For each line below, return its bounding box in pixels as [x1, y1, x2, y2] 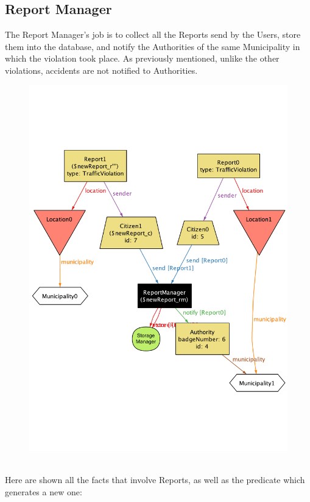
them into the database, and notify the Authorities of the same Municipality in [5, 40, 300, 52]
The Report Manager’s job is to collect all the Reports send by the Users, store [5, 28, 301, 41]
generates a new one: [5, 486, 82, 498]
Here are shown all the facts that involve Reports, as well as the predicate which [5, 473, 305, 486]
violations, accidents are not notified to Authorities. [5, 63, 198, 76]
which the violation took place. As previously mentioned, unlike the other [5, 52, 280, 65]
